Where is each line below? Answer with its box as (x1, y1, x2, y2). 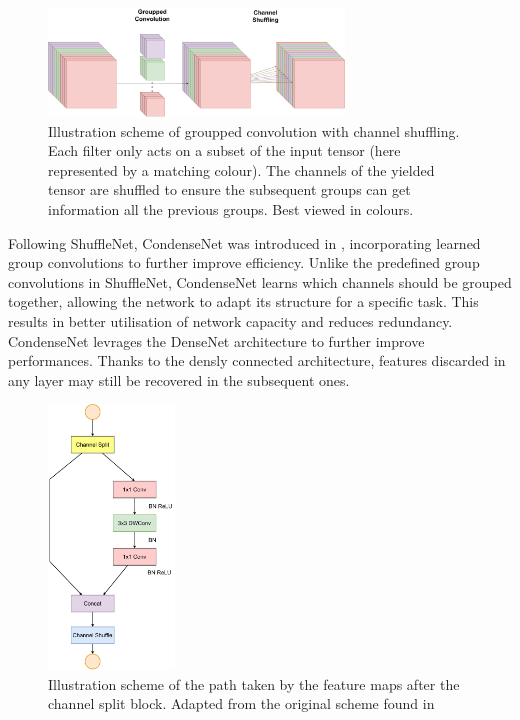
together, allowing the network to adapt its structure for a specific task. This (8, 291, 479, 312)
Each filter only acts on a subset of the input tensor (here (48, 140, 401, 161)
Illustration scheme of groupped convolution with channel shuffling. (48, 120, 460, 141)
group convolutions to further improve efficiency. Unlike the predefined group (8, 252, 480, 273)
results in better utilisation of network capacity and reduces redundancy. (8, 310, 453, 331)
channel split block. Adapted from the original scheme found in (48, 693, 435, 714)
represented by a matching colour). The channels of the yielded (48, 159, 435, 180)
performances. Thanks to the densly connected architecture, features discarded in (8, 350, 506, 371)
